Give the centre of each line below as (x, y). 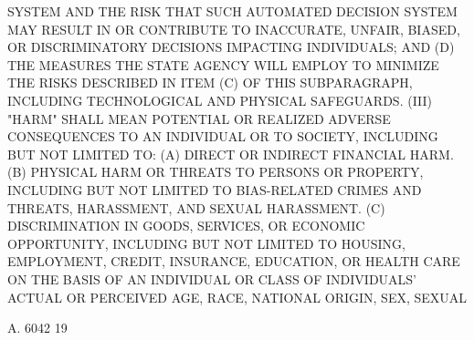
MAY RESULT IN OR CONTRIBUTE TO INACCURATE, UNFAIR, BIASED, (234, 29)
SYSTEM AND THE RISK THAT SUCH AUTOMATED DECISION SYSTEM (232, 11)
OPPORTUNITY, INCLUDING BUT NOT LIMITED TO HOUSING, (206, 243)
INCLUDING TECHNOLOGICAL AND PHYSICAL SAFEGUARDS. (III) (220, 100)
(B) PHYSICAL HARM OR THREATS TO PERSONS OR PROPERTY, (216, 172)
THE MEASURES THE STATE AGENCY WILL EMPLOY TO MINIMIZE (223, 64)
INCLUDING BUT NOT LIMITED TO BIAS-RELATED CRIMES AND (215, 189)
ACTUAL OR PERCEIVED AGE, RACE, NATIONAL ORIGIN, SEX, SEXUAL (237, 297)
